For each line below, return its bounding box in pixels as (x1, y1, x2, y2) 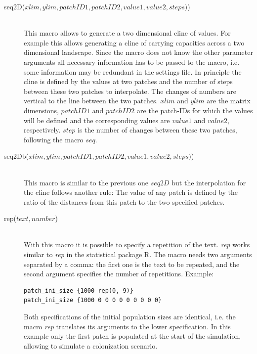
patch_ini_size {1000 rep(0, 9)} (24, 287, 133, 294)
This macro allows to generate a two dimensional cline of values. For (24, 28, 231, 38)
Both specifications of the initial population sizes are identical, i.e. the (24, 311, 236, 322)
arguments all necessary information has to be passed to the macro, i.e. (24, 56, 240, 67)
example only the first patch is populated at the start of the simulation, (24, 331, 241, 341)
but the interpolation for (171, 177, 246, 187)
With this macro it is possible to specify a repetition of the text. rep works (24, 239, 250, 250)
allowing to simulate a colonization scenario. (24, 340, 158, 351)
